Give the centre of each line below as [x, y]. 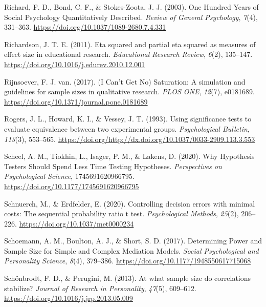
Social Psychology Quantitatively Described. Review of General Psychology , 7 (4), [131, 17]
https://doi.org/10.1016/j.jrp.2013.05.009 [69, 298]
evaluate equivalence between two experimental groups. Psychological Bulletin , [127, 128]
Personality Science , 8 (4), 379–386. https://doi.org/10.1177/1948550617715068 [128, 261]
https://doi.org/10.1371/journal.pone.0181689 [76, 101]
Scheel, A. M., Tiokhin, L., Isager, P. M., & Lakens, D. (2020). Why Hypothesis [129, 156]
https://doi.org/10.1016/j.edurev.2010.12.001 [75, 64]
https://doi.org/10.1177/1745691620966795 [72, 186]
